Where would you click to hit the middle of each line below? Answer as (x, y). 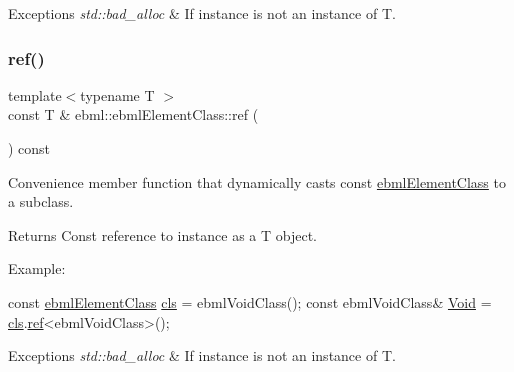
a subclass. (41, 201)
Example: (37, 268)
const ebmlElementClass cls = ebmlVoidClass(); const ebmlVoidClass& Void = (250, 301)
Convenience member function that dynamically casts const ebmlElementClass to (257, 181)
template (35, 94)
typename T (117, 94)
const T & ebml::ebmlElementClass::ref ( (133, 114)
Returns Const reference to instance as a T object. (162, 234)
